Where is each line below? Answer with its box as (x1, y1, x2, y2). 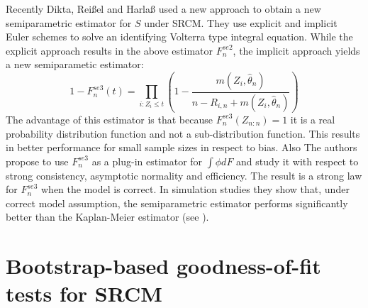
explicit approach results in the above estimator (6, 43, 213, 57)
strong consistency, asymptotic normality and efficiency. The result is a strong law (6, 167, 362, 182)
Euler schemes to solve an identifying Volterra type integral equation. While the (6, 29, 353, 44)
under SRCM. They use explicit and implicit (144, 15, 338, 30)
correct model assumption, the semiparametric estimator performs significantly (6, 195, 348, 210)
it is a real (290, 111, 335, 126)
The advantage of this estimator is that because (6, 111, 213, 126)
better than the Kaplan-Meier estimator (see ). (6, 209, 209, 224)
